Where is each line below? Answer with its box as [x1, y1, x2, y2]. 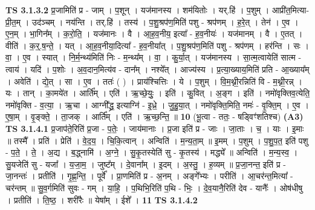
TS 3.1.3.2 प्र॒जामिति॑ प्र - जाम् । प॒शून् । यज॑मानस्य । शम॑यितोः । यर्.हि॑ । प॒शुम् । [5, 4, 270, 16]
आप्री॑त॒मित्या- [271, 4, 310, 16]
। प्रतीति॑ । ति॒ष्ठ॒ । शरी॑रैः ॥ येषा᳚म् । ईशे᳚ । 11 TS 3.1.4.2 [5, 193, 198, 206]
